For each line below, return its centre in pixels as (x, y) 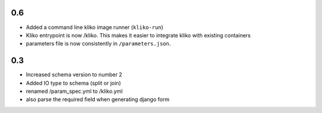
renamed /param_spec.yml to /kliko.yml (74, 91)
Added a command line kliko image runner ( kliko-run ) (95, 27)
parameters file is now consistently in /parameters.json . (98, 44)
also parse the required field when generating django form (98, 99)
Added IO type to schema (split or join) (74, 83)
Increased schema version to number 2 (74, 75)
